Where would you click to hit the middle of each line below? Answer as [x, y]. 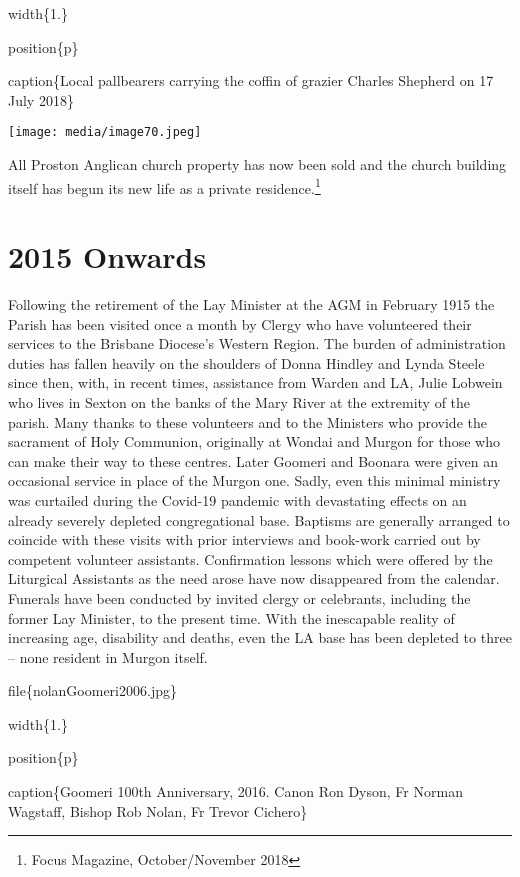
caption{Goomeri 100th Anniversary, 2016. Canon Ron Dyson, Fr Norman [235, 791]
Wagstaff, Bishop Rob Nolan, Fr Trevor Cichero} [158, 810]
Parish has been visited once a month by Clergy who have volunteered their [240, 323]
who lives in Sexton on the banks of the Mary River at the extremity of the [239, 401]
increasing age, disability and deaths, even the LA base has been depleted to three [260, 637]
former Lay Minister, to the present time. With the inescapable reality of [231, 617]
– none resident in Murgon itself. [108, 656]
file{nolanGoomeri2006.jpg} [92, 690]
